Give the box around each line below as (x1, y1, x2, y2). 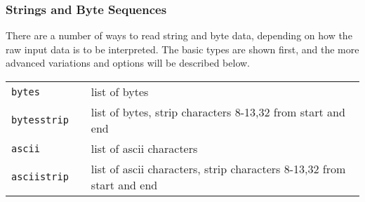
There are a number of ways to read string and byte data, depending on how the (6, 28, 352, 43)
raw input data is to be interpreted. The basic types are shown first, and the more (6, 41, 359, 56)
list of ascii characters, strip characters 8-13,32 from (91, 161, 346, 177)
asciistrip (11, 171, 69, 182)
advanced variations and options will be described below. (6, 55, 250, 70)
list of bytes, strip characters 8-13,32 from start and (91, 104, 345, 120)
